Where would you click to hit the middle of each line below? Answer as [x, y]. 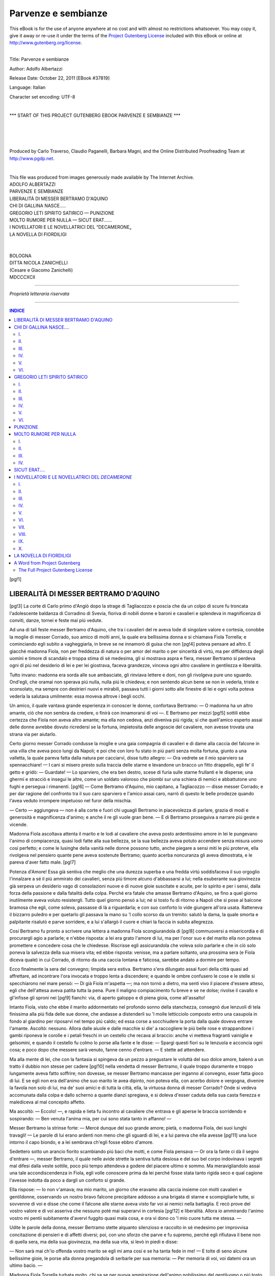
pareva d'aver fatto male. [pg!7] [43, 862]
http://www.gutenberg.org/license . [46, 43]
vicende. [19, 824]
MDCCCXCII [22, 277]
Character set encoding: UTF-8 [42, 96]
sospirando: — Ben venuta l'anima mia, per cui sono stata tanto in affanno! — [90, 1118]
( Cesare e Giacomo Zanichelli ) [41, 270]
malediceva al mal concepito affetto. [48, 1102]
